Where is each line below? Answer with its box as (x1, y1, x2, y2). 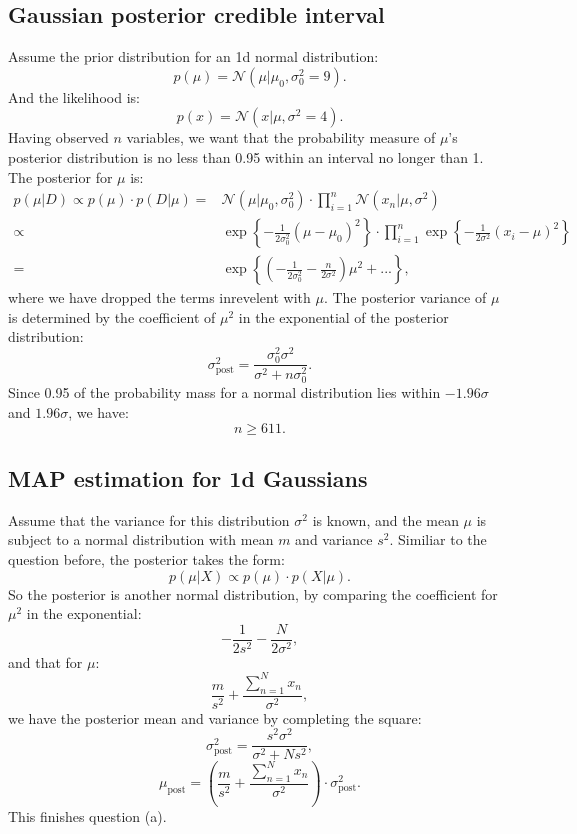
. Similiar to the (389, 529, 487, 550)
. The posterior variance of (323, 287, 487, 308)
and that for (8, 651, 83, 672)
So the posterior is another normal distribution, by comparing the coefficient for (8, 583, 498, 604)
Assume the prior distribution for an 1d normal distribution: (8, 46, 379, 67)
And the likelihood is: (8, 86, 140, 107)
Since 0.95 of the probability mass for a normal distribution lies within (8, 382, 441, 403)
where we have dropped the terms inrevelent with (8, 287, 311, 308)
